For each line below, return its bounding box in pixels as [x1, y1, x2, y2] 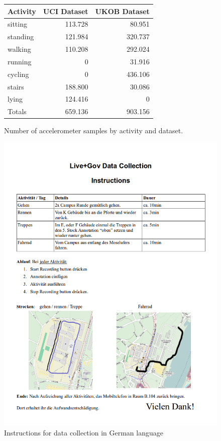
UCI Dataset [43, 6, 88, 16]
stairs [8, 81, 24, 92]
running [8, 56, 32, 66]
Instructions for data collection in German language [4, 427, 163, 437]
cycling [8, 68, 29, 79]
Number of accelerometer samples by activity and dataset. [4, 125, 183, 136]
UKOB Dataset [95, 6, 150, 16]
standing [8, 31, 34, 42]
